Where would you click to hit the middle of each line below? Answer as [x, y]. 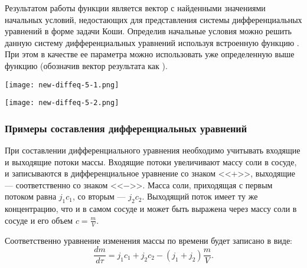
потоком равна [31, 196]
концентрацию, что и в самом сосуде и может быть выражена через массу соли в [151, 209]
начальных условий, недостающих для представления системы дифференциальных [153, 19]
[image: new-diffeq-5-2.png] [62, 103]
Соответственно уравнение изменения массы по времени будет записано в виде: [149, 240]
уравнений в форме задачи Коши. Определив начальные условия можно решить [148, 31]
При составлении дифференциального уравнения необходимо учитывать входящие [153, 150]
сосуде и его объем [39, 220]
